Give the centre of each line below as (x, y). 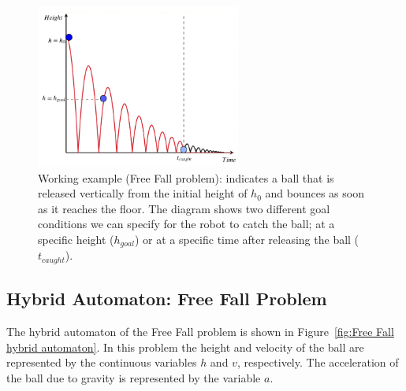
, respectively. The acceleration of (318, 362)
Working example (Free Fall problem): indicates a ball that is (186, 177)
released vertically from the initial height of (143, 193)
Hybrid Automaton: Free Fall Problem (167, 299)
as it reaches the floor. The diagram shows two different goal (184, 208)
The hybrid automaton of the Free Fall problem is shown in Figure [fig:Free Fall (200, 331)
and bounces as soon (315, 193)
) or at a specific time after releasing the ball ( (247, 239)
